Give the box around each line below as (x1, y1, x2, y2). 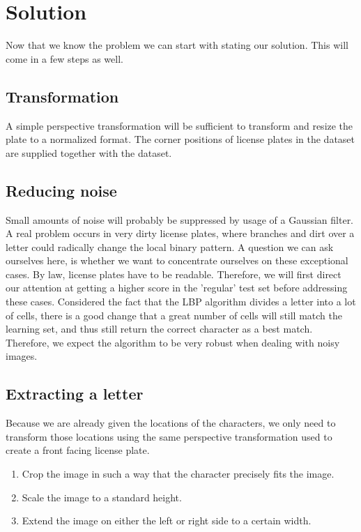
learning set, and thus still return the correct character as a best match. (6, 321, 313, 336)
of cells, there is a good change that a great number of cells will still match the (6, 307, 342, 322)
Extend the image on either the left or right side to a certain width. (22, 513, 312, 528)
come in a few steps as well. (6, 51, 123, 66)
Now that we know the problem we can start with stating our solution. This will (6, 38, 348, 52)
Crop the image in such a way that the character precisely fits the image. (22, 466, 335, 481)
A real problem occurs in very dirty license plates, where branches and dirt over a (6, 226, 355, 241)
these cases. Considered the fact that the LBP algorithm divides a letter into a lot (6, 294, 356, 309)
